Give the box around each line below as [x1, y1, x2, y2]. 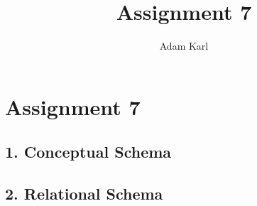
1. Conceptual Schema [5, 141, 172, 163]
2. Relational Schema [5, 183, 163, 205]
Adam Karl [159, 38, 209, 53]
